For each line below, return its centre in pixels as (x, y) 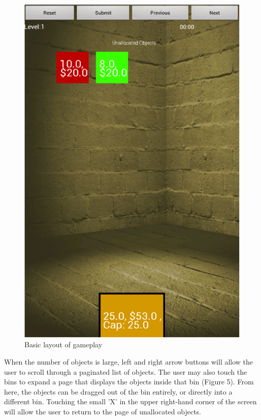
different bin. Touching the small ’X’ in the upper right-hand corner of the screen (130, 401)
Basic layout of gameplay (63, 344)
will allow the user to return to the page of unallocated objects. (103, 411)
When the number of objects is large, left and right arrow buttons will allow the (129, 361)
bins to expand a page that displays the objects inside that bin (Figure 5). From (129, 382)
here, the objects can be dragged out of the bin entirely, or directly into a (118, 391)
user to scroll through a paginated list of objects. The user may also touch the (126, 371)
